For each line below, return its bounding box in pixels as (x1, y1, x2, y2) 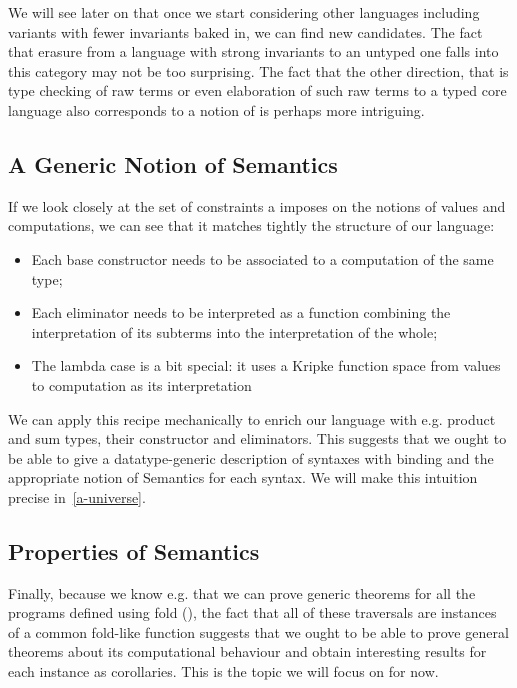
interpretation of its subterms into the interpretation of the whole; (31, 321, 438, 342)
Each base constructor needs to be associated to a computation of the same (31, 248, 494, 269)
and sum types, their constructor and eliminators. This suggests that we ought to (8, 428, 507, 449)
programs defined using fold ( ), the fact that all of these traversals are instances (8, 602, 497, 623)
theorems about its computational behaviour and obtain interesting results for (8, 641, 487, 662)
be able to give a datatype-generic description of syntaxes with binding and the (8, 447, 494, 468)
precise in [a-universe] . (8, 486, 146, 507)
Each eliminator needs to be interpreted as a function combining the (31, 302, 451, 323)
